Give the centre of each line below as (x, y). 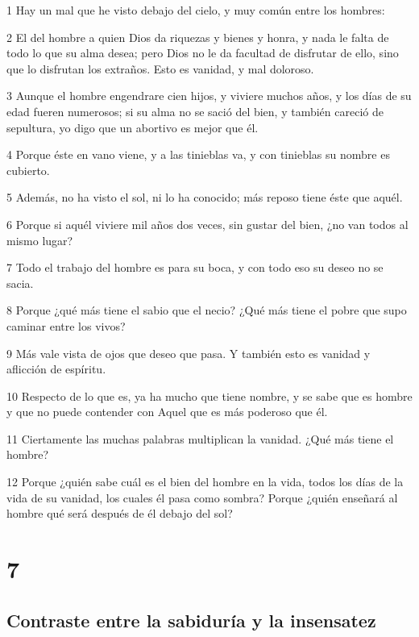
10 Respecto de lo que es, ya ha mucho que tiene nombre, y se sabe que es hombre (209, 396)
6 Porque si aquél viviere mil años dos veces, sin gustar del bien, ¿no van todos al (207, 224)
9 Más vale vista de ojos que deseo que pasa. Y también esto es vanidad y (189, 353)
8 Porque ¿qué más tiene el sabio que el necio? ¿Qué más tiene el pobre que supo (207, 310)
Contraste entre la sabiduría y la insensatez (191, 620)
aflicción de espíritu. (56, 369)
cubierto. (28, 170)
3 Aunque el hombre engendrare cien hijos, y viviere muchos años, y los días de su (209, 96)
